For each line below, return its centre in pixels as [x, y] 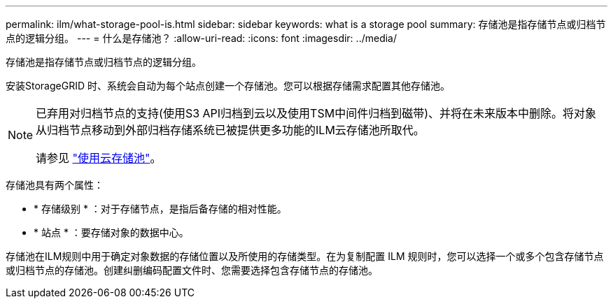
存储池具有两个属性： [55, 185]
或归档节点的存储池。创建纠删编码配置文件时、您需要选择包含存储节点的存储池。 [192, 270]
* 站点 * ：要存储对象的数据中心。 [111, 232]
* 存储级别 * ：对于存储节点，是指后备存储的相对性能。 [160, 209]
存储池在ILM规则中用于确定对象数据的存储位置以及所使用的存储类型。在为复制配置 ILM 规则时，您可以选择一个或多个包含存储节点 [305, 256]
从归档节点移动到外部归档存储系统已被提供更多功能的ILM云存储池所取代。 [230, 130]
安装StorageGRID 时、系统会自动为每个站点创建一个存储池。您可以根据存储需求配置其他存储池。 [228, 86]
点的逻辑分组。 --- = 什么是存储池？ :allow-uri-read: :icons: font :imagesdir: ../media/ [202, 38]
